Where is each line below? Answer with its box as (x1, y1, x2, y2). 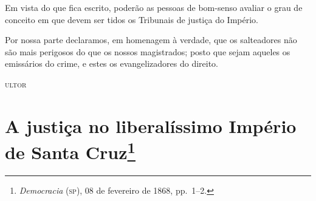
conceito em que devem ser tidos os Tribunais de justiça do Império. (5, 13, 258, 26)
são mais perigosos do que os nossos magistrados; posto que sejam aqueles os (5, 45, 290, 58)
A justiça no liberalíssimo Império (5, 113, 297, 138)
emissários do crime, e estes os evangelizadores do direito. (5, 57, 219, 70)
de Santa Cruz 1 (5, 137, 136, 165)
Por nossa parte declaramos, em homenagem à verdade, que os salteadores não (5, 33, 297, 46)
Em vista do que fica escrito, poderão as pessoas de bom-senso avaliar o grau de (5, 1, 303, 13)
